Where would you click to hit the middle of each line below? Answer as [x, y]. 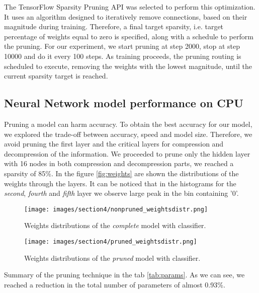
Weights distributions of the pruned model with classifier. [112, 258]
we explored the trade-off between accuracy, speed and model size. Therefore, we [128, 134]
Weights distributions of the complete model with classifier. [115, 225]
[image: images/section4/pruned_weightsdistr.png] [111, 241]
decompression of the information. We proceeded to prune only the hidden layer [127, 153]
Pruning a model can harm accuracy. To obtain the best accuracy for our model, [128, 124]
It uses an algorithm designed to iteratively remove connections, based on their [126, 16]
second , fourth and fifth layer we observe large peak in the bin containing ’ [118, 193]
